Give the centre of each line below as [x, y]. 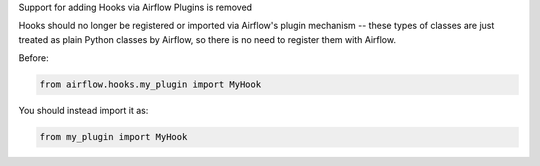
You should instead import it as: [83, 111]
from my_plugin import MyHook [113, 137]
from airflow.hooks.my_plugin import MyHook [150, 84]
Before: [33, 58]
